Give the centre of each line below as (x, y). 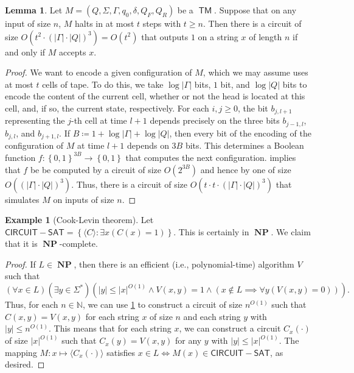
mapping (21, 352)
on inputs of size (84, 199)
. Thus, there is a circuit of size (129, 184)
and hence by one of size (246, 169)
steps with (162, 23)
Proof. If (20, 264)
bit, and (235, 84)
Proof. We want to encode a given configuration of (99, 72)
